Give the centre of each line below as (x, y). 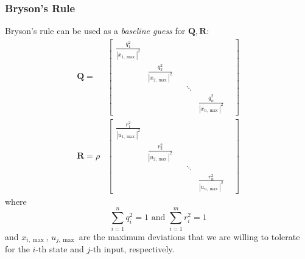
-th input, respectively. (132, 249)
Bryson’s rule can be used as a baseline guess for (95, 31)
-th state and (60, 249)
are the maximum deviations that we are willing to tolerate (189, 236)
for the (17, 249)
